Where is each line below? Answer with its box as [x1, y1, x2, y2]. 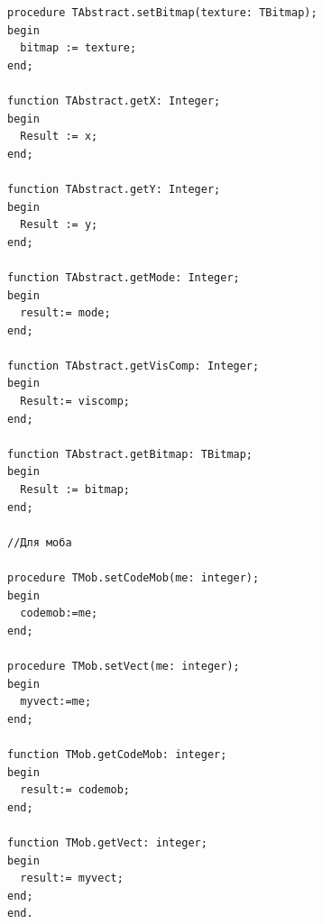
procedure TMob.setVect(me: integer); [7, 659, 240, 672]
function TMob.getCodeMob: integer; [7, 747, 227, 761]
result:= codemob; [20, 783, 131, 797]
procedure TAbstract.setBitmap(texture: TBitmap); [7, 6, 317, 19]
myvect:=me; [20, 695, 92, 709]
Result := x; [20, 130, 98, 143]
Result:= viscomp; [20, 395, 131, 408]
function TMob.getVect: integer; [7, 836, 207, 849]
